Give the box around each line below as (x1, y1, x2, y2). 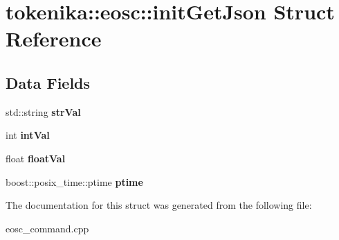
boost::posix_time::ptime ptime (6, 174, 143, 189)
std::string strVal (6, 104, 81, 119)
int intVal (6, 128, 50, 142)
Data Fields (6, 71, 91, 93)
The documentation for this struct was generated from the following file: (6, 198, 312, 212)
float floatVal (6, 151, 66, 165)
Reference (6, 24, 102, 53)
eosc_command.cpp (6, 221, 89, 235)
